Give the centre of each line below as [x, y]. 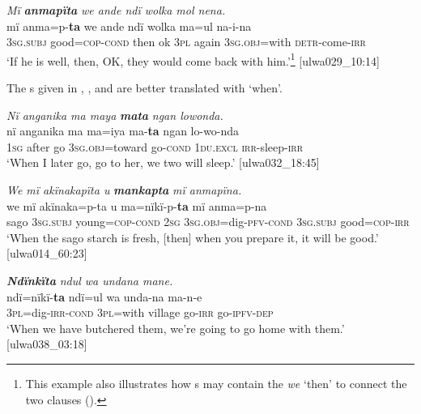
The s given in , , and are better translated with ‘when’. [145, 88]
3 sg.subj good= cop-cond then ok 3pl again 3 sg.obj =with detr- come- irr [186, 42]
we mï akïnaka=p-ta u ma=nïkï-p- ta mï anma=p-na [137, 205]
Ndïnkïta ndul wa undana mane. [90, 280]
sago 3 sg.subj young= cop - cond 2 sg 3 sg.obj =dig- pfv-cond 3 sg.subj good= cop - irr [208, 222]
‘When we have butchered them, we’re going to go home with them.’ [176, 328]
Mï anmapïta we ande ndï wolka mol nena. [116, 10]
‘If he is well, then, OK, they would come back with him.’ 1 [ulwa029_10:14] [193, 59]
